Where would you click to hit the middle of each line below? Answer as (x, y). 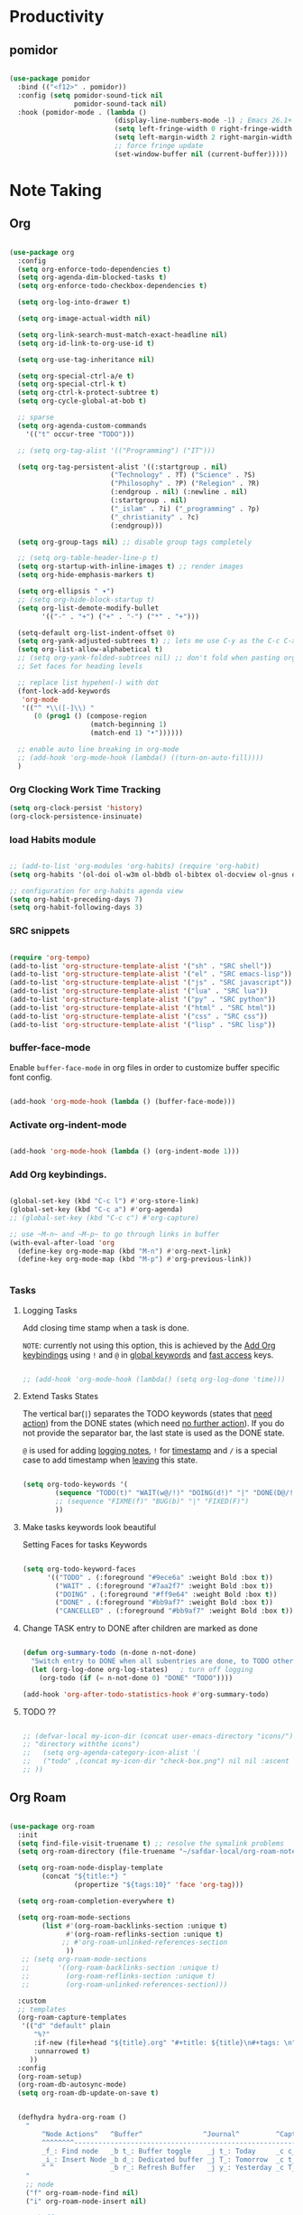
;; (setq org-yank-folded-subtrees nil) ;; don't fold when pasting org (157, 658)
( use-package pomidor (50, 79)
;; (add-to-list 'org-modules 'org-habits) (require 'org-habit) (134, 866)
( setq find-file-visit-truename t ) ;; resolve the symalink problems (151, 1843)
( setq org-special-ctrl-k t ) (72, 384)
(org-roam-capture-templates (72, 2018)
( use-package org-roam (52, 1827)
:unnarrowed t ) (62, 2051)
